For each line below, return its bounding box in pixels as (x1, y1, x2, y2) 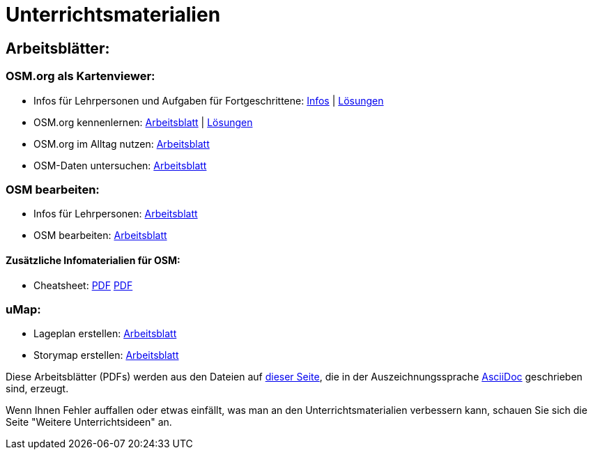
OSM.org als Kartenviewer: (6, 69, 155, 84)
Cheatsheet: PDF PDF (33, 279, 133, 291)
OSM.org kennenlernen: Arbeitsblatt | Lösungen (33, 116, 253, 128)
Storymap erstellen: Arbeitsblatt (33, 349, 179, 362)
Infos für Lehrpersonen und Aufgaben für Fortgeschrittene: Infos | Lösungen (33, 94, 384, 107)
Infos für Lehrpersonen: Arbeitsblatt (33, 208, 198, 220)
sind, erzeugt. (6, 383, 69, 395)
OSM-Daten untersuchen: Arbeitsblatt (33, 159, 207, 171)
